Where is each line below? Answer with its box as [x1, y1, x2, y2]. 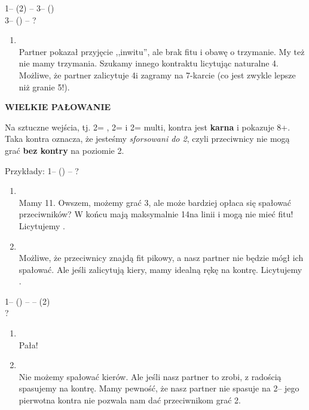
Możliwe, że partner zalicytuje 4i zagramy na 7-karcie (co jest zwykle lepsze [19, 68, 296, 81]
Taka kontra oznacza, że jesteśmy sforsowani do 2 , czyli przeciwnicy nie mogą [5, 132, 290, 145]
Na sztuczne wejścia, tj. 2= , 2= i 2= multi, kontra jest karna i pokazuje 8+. [5, 120, 290, 133]
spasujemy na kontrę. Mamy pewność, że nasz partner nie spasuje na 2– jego [19, 382, 299, 394]
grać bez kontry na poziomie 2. [5, 144, 124, 156]
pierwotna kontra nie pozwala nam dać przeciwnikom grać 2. [19, 394, 241, 406]
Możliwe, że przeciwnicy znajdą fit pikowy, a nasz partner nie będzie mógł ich [19, 251, 304, 264]
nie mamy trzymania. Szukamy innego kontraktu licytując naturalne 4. [19, 57, 279, 69]
